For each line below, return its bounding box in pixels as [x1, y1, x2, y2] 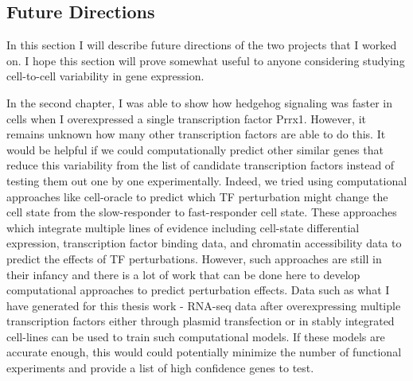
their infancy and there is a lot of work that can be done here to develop [6, 266, 360, 282]
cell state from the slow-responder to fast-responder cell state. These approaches [6, 204, 397, 220]
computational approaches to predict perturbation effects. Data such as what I [6, 282, 390, 298]
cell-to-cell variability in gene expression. [6, 68, 205, 84]
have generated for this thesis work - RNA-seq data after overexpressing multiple [6, 297, 401, 313]
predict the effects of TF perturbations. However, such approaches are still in [6, 250, 382, 266]
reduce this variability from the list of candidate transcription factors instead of [6, 157, 395, 173]
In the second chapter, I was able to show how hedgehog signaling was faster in [6, 94, 393, 111]
